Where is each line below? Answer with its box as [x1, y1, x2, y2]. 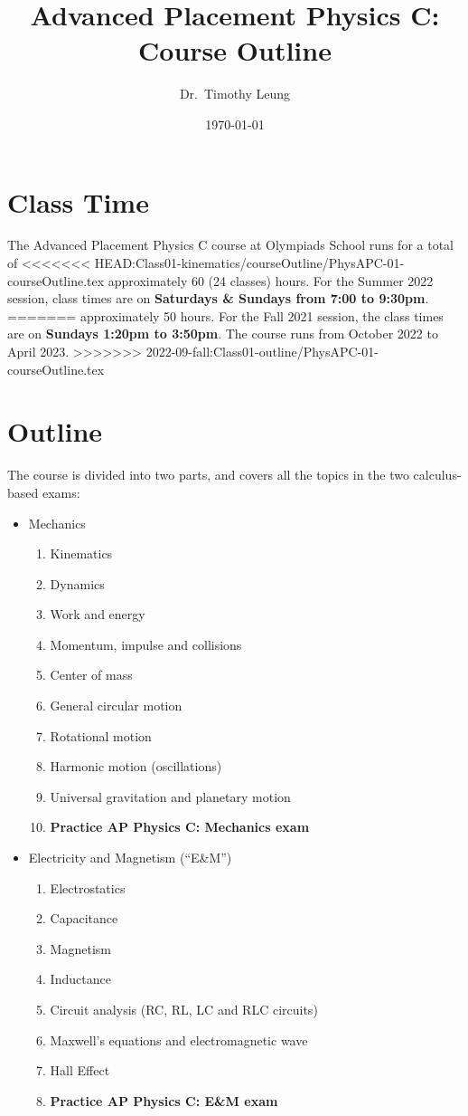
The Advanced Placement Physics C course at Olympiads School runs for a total [7, 235, 454, 254]
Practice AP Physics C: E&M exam [50, 1091, 278, 1110]
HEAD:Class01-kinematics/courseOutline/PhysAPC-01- [94, 253, 405, 272]
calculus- [413, 465, 462, 484]
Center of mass [50, 665, 133, 684]
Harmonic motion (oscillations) [50, 757, 222, 776]
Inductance [50, 969, 111, 988]
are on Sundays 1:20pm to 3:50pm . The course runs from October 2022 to [7, 324, 438, 343]
